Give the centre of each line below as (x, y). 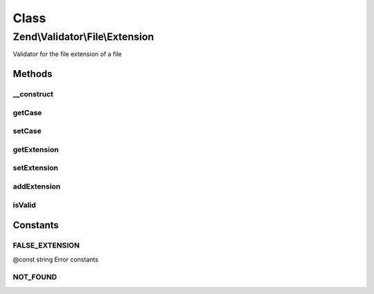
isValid (24, 205)
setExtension (36, 168)
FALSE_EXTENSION (46, 245)
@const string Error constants (55, 259)
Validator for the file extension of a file (67, 54)
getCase (27, 112)
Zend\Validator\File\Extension (83, 37)
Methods (33, 74)
